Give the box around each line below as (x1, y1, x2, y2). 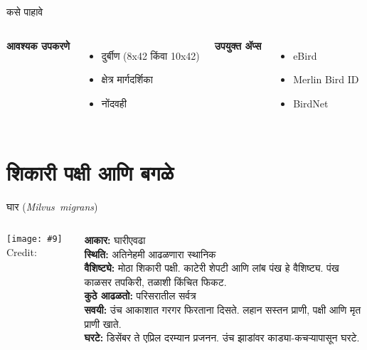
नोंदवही (101, 95, 127, 110)
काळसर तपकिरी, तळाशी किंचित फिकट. (84, 274, 227, 289)
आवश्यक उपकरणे (6, 38, 70, 53)
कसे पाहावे (6, 4, 43, 18)
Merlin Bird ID (293, 72, 359, 87)
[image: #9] (6, 234, 63, 245)
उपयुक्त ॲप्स (214, 38, 262, 53)
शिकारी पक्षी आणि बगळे (6, 157, 174, 186)
